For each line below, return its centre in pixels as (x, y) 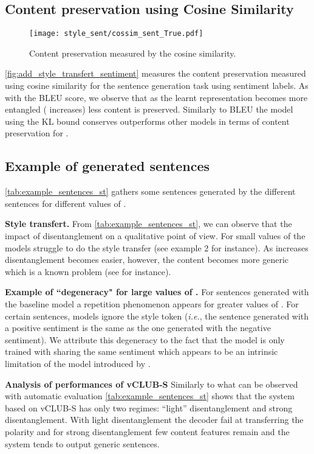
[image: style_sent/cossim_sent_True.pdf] (116, 34)
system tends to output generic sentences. (82, 443)
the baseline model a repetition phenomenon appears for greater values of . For (152, 303)
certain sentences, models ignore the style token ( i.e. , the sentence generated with (157, 316)
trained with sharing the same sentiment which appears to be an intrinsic (142, 351)
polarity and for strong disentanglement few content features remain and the (147, 431)
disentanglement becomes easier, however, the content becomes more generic (147, 260)
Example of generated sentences (107, 166)
